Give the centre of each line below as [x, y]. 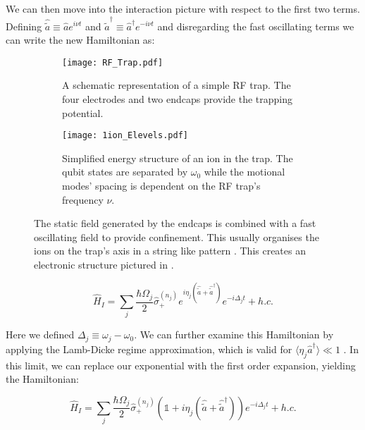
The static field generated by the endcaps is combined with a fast [175, 223]
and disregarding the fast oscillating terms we [256, 26]
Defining [24, 26]
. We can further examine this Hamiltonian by [234, 334]
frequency [83, 199]
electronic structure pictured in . [104, 264]
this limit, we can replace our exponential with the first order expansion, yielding [181, 365]
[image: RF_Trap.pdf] [113, 62]
